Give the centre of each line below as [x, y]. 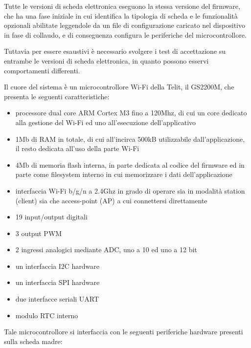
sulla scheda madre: [33, 341]
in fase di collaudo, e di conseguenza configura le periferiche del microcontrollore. [125, 34]
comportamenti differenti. [42, 70]
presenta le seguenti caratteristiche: [57, 96]
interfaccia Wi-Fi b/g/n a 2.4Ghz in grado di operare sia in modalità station [130, 190]
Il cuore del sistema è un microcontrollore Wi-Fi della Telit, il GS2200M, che [119, 87]
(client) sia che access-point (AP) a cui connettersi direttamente [111, 200]
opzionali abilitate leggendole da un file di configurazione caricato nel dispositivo [125, 25]
